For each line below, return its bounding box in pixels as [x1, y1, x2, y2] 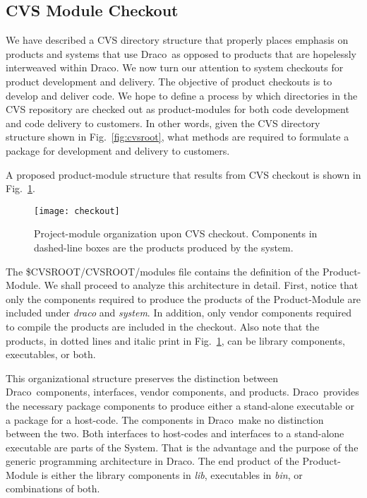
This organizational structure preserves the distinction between [6, 370, 278, 385]
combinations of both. [6, 481, 100, 496]
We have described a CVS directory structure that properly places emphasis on [6, 32, 349, 47]
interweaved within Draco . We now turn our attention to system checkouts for [6, 60, 344, 75]
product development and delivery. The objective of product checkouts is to [6, 73, 332, 88]
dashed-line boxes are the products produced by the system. [34, 239, 294, 254]
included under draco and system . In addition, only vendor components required [6, 305, 352, 320]
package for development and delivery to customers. [6, 143, 230, 158]
